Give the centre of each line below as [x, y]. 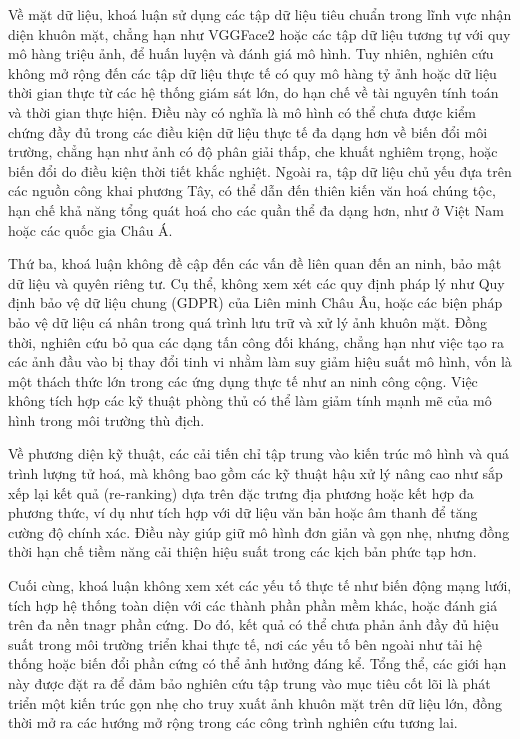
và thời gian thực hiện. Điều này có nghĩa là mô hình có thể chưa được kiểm [242, 111]
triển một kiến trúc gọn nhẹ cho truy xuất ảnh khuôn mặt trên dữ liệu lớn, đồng [255, 702]
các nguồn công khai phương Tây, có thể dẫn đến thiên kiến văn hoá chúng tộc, [252, 190]
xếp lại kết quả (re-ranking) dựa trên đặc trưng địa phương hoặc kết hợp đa [241, 492]
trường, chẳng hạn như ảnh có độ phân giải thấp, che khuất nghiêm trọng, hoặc [253, 151]
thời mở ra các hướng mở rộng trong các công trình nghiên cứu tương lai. [233, 722]
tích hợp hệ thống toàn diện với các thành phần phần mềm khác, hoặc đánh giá [253, 604]
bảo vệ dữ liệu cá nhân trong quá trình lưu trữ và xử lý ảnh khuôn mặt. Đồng [248, 321]
